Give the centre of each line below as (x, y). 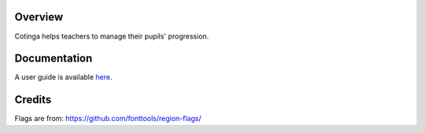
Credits (33, 100)
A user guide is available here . (63, 77)
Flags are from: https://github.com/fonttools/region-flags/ (108, 119)
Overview (39, 17)
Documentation (54, 59)
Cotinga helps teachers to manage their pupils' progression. (112, 36)
